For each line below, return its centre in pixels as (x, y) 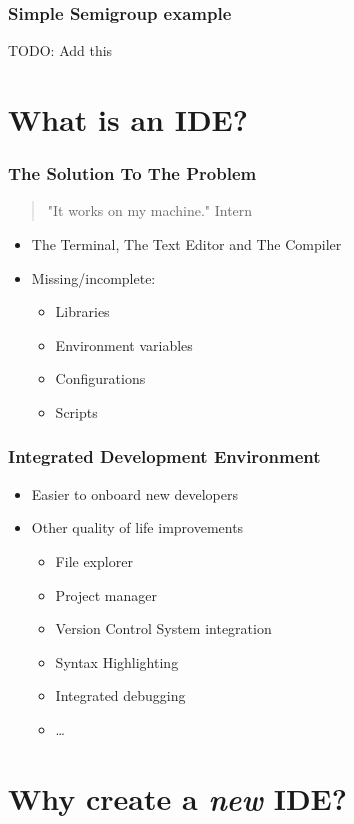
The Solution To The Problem (132, 173)
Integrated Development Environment (164, 456)
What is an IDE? (128, 119)
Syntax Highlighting (117, 661)
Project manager (106, 594)
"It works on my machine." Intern (150, 210)
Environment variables (124, 344)
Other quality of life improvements (137, 527)
